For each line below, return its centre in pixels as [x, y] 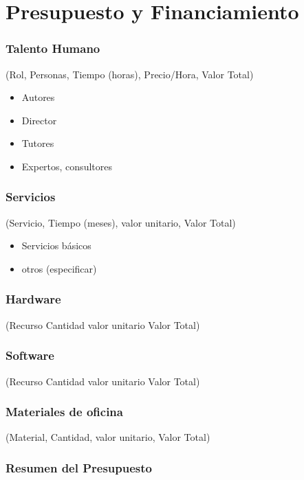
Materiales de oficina [64, 412]
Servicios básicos [56, 245]
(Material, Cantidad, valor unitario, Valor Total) [108, 437]
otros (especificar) [59, 268]
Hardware [33, 299]
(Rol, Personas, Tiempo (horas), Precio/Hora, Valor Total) [130, 74]
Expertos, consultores [67, 166]
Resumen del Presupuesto [79, 467]
